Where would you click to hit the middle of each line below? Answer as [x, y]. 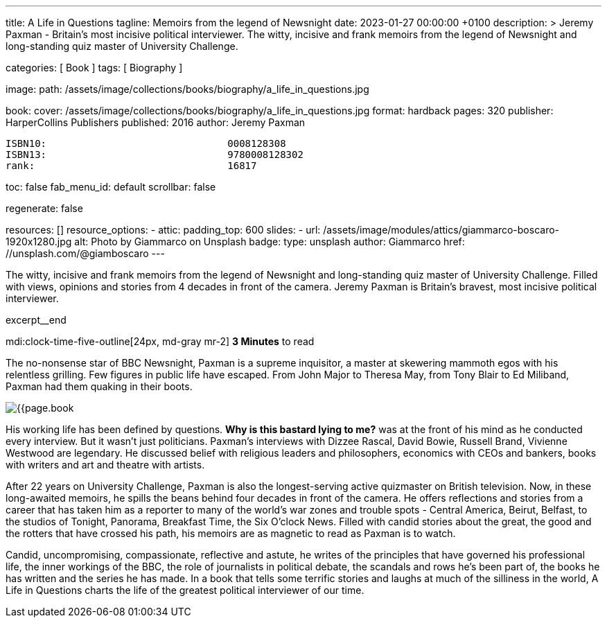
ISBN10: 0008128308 [146, 143]
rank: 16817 [131, 166]
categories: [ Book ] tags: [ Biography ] [94, 68]
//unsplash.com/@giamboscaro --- [85, 253]
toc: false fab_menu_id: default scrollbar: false [111, 187]
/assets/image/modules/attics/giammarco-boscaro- [441, 230]
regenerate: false [44, 208]
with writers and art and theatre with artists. [105, 465]
